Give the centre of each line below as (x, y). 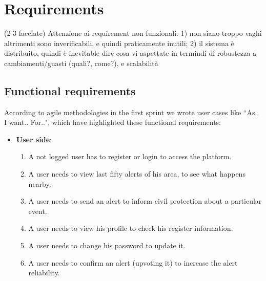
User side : (34, 139)
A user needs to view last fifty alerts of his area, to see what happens (137, 174)
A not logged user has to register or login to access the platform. (130, 156)
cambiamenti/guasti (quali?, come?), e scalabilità (81, 63)
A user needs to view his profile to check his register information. (131, 228)
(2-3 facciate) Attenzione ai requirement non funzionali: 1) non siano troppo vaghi (133, 33)
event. (38, 211)
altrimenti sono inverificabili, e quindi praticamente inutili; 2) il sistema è (119, 43)
